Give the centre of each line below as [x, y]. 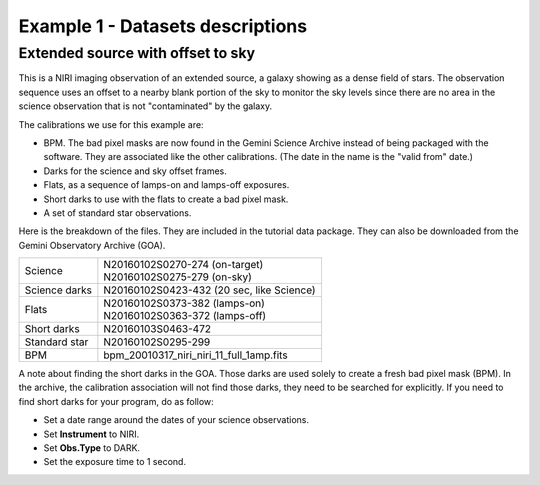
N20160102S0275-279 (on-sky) [177, 277]
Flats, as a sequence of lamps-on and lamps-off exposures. [166, 185]
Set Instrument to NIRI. [91, 434]
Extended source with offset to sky [137, 53]
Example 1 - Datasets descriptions [163, 26]
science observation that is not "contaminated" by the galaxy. [145, 106]
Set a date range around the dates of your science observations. [176, 420]
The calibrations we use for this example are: [111, 124]
